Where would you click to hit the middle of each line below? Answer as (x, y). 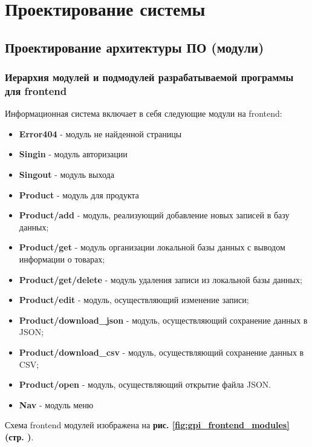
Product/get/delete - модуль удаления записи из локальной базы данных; (161, 279)
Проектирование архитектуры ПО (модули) (135, 47)
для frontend (36, 91)
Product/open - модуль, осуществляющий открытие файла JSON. (145, 384)
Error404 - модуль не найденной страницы (100, 133)
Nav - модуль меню (56, 404)
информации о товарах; (62, 259)
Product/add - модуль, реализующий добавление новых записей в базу (154, 215)
